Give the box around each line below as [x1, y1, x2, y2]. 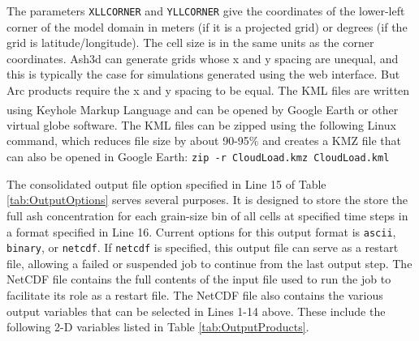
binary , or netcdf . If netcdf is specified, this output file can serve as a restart [6, 239, 399, 256]
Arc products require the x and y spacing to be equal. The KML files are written [6, 82, 410, 99]
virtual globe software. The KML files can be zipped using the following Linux [6, 116, 396, 133]
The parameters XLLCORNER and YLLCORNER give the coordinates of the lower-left [6, 2, 405, 19]
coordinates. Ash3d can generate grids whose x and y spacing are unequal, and [6, 49, 399, 66]
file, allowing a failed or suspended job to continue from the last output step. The [6, 254, 413, 271]
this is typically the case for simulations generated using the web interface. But [6, 66, 400, 83]
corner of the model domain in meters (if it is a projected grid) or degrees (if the [6, 18, 408, 35]
